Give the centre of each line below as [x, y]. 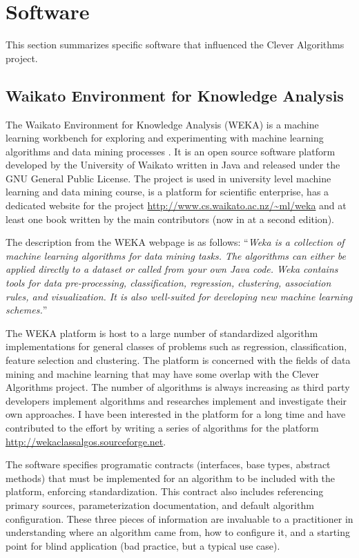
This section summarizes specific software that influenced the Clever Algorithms [175, 45]
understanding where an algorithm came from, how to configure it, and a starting [178, 532]
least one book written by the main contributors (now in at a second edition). [170, 219]
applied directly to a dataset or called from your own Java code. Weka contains [172, 269]
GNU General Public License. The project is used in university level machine [168, 178]
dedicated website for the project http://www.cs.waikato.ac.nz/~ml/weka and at [176, 205]
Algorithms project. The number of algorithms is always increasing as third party [178, 387]
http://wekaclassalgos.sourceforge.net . [86, 441]
